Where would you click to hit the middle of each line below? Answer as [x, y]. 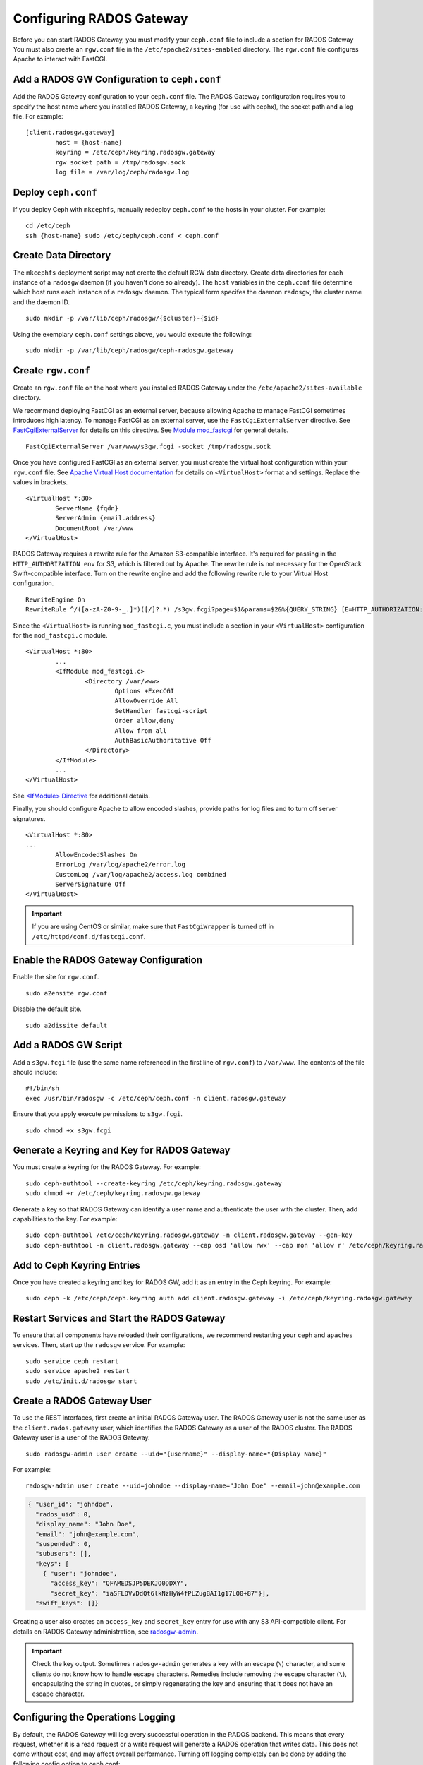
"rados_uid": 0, [63, 1514]
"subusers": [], [63, 1554]
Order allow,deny [145, 721]
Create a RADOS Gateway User [82, 1401]
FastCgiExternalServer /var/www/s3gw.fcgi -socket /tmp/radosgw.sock [148, 446]
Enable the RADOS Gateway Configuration [108, 960]
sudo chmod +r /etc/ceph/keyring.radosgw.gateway [113, 1193]
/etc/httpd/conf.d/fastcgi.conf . [89, 936]
